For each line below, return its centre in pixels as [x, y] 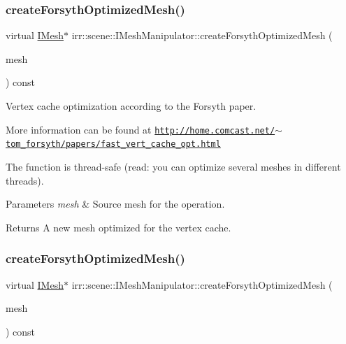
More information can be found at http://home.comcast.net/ [140, 129]
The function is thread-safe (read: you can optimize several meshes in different [173, 166]
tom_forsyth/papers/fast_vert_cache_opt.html [113, 144]
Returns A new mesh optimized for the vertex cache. [118, 227]
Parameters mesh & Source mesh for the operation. [115, 204]
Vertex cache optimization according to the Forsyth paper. [131, 106]
